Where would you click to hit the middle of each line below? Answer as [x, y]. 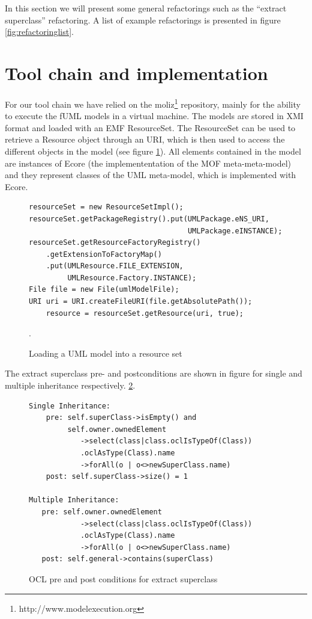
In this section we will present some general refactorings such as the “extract [146, 8]
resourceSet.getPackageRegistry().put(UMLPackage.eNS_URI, [149, 219]
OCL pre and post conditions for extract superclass [123, 578]
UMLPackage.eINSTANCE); [235, 231]
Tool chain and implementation [136, 72]
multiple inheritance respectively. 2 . [70, 385]
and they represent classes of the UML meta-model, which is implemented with [151, 175]
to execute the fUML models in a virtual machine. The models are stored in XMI [154, 116]
